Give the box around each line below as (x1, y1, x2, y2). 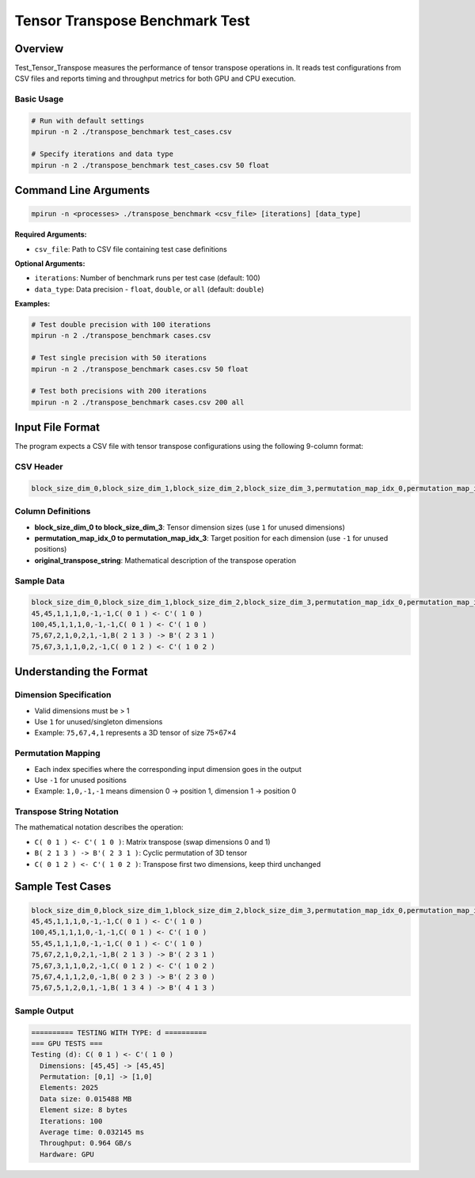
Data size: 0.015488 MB (40, 1094, 132, 1104)
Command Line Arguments (14, 183, 150, 197)
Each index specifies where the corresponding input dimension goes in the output (34, 764, 302, 773)
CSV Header (14, 462, 63, 473)
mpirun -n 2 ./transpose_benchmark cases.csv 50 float (31, 364, 249, 374)
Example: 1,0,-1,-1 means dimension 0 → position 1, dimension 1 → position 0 (34, 786, 297, 796)
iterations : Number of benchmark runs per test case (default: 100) (34, 273, 260, 283)
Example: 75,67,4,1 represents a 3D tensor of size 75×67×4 (34, 728, 237, 738)
